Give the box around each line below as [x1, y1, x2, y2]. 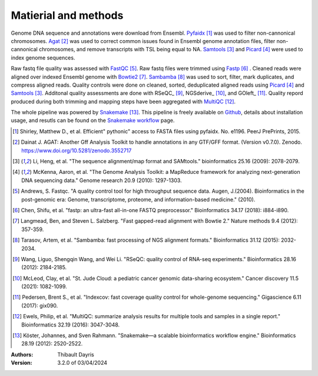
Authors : [11, 351, 34, 358]
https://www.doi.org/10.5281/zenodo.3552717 [21, 147, 132, 154]
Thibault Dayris [57, 351, 94, 358]
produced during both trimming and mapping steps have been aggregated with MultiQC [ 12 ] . [11, 98, 236, 105]
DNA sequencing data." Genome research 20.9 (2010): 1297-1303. [21, 177, 182, 184]
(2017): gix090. [21, 302, 58, 309]
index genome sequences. [11, 54, 75, 61]
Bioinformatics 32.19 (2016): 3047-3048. [21, 321, 120, 328]
